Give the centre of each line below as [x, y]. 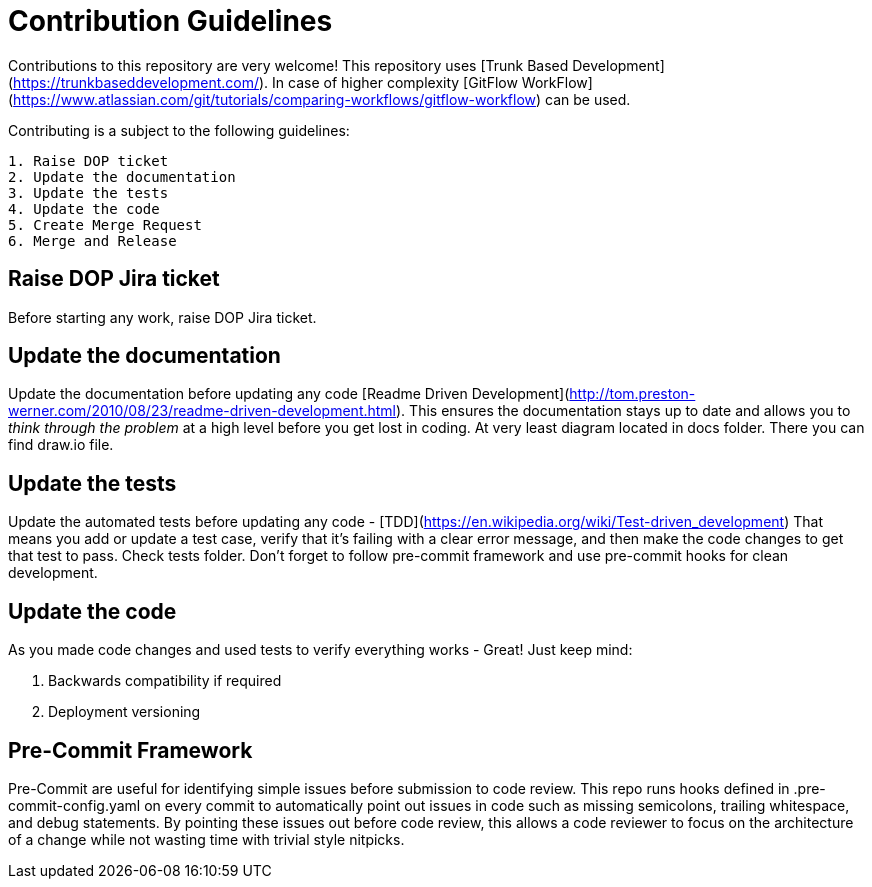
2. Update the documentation [122, 176]
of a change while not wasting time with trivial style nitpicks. [206, 839]
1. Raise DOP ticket [88, 160]
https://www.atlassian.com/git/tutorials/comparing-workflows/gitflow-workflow [274, 99]
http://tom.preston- [632, 394]
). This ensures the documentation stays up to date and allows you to [623, 411]
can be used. [588, 99]
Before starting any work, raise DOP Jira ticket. [162, 317]
